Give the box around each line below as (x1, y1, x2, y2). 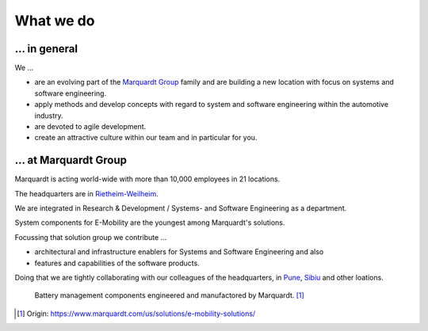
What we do (14, 12, 95, 29)
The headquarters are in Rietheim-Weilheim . (14, 188, 159, 198)
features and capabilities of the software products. (34, 258, 200, 268)
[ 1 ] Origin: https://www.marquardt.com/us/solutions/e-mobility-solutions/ (17, 309, 256, 318)
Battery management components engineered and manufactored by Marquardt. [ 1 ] (34, 291, 304, 300)
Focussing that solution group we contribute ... (14, 232, 167, 242)
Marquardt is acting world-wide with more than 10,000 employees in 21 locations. (14, 174, 281, 184)
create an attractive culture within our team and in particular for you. (34, 133, 258, 143)
